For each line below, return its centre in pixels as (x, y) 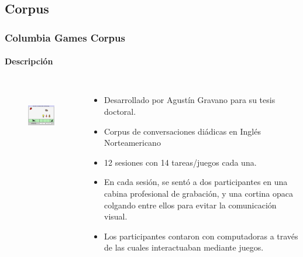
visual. (116, 216)
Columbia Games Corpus (65, 37)
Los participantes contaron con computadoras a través (201, 236)
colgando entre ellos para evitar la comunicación (190, 205)
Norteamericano (132, 143)
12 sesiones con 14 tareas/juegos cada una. (180, 162)
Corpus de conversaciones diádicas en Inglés (183, 131)
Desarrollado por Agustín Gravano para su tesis (190, 100)
